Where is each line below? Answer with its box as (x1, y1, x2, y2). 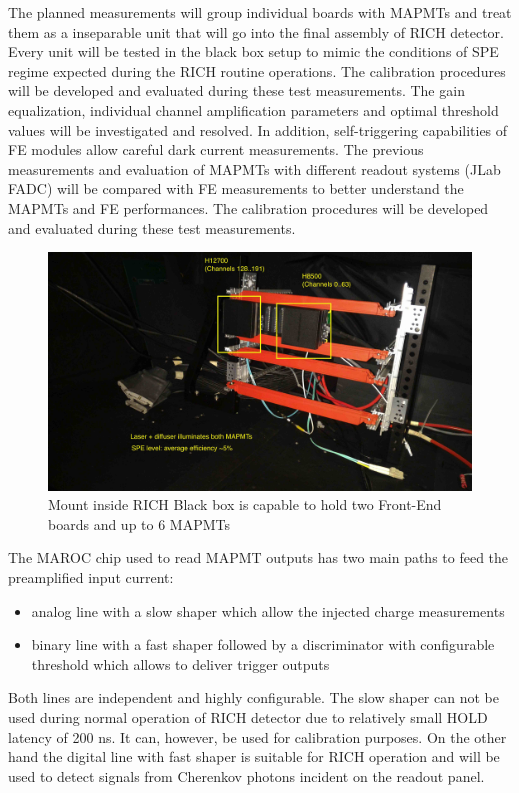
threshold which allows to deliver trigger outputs (31, 653, 330, 674)
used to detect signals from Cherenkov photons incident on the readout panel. (8, 765, 485, 786)
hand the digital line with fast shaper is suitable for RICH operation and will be (8, 746, 500, 767)
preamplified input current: (8, 567, 174, 587)
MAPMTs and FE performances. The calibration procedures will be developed (8, 197, 489, 218)
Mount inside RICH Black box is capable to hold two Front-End (48, 494, 442, 515)
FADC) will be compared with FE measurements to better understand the (8, 178, 464, 199)
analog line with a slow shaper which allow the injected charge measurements (31, 600, 505, 621)
